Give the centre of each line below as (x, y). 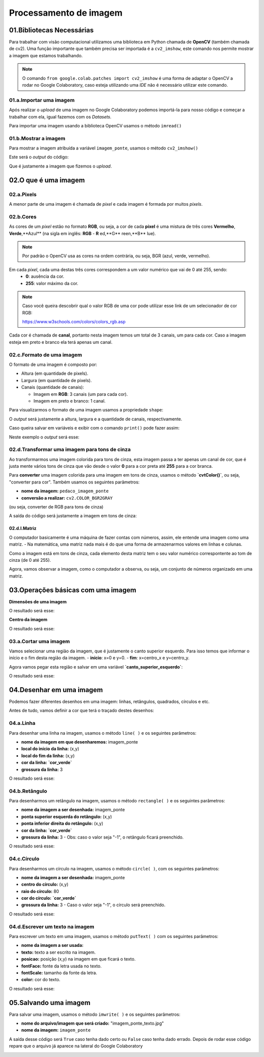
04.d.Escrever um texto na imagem (52, 927)
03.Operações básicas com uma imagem (73, 590)
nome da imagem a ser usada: (52, 945)
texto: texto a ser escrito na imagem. (58, 952)
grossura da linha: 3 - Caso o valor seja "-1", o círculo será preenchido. (93, 905)
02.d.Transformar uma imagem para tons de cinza (70, 450)
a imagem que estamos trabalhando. (46, 55)
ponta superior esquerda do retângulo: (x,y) (67, 817)
